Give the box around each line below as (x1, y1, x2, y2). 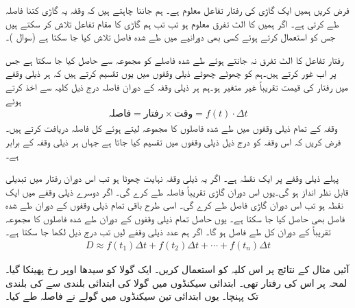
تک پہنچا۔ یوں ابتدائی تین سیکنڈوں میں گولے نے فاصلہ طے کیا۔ (5, 289, 259, 303)
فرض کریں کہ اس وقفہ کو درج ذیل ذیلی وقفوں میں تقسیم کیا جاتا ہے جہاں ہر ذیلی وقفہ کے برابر (5, 134, 341, 148)
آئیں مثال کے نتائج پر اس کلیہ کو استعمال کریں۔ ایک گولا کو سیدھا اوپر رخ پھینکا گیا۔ (5, 261, 350, 276)
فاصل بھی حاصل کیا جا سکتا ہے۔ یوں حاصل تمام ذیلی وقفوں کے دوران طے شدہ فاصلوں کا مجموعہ (5, 211, 345, 225)
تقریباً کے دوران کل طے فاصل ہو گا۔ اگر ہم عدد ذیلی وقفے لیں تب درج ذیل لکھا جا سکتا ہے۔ (5, 224, 331, 239)
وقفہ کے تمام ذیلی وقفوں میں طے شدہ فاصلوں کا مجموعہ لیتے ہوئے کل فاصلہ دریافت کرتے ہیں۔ (5, 121, 338, 135)
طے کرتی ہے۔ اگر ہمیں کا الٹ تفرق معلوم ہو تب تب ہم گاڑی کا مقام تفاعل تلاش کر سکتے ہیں (5, 16, 339, 30)
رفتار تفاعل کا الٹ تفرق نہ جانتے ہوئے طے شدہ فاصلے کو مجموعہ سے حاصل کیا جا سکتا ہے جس (5, 52, 344, 67)
